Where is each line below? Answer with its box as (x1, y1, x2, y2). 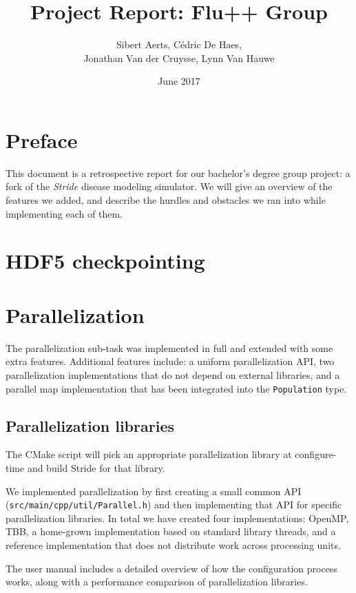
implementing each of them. (6, 206, 123, 220)
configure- (295, 447, 337, 461)
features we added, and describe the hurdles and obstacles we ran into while (6, 193, 326, 207)
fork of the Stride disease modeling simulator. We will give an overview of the (6, 179, 333, 194)
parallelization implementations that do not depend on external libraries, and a (6, 367, 340, 382)
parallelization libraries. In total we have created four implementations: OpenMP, (6, 510, 349, 525)
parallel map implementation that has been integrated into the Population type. (6, 381, 347, 395)
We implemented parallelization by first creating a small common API (6, 483, 302, 498)
